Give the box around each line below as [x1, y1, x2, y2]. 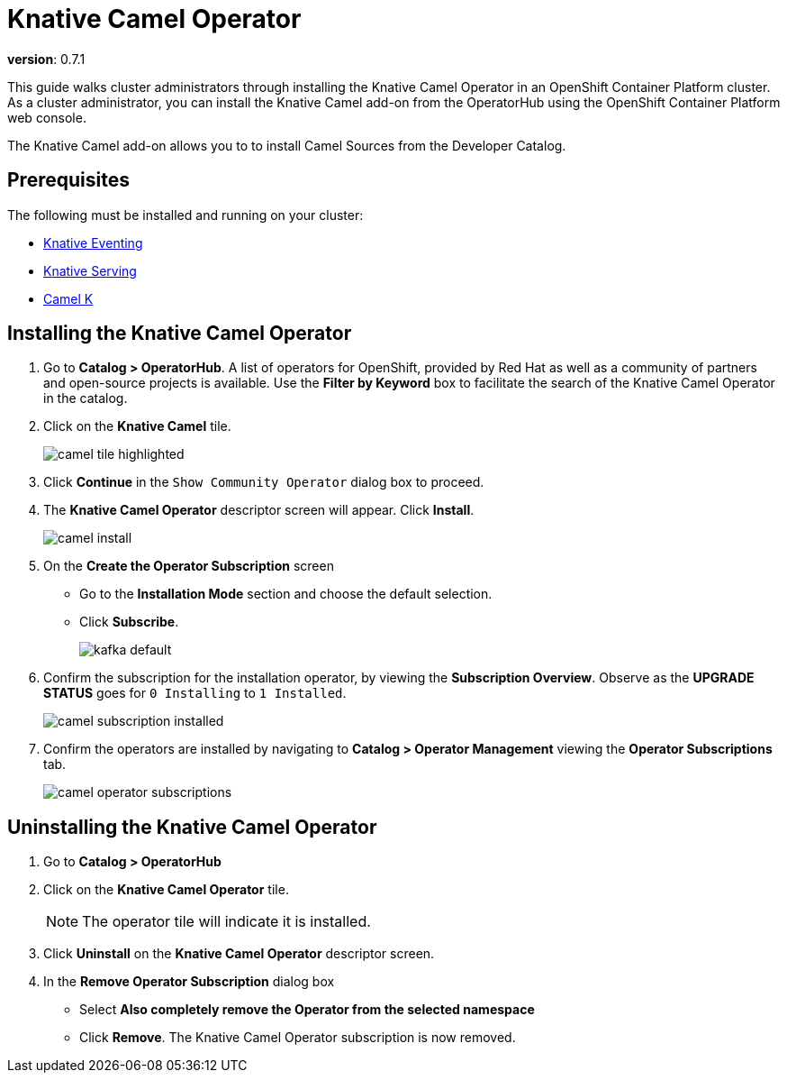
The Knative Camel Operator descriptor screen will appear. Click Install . [43, 502, 475, 518]
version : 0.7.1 [7, 50, 86, 67]
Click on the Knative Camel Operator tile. [43, 882, 289, 898]
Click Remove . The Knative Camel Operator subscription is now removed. [79, 1030, 516, 1046]
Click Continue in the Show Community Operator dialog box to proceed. [43, 474, 484, 490]
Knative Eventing [43, 234, 143, 251]
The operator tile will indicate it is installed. [82, 912, 371, 931]
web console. [7, 109, 86, 125]
